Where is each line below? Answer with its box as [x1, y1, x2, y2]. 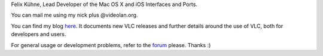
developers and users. [11, 31, 66, 38]
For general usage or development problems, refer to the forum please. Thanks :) [11, 41, 211, 48]
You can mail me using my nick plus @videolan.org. [11, 12, 138, 19]
